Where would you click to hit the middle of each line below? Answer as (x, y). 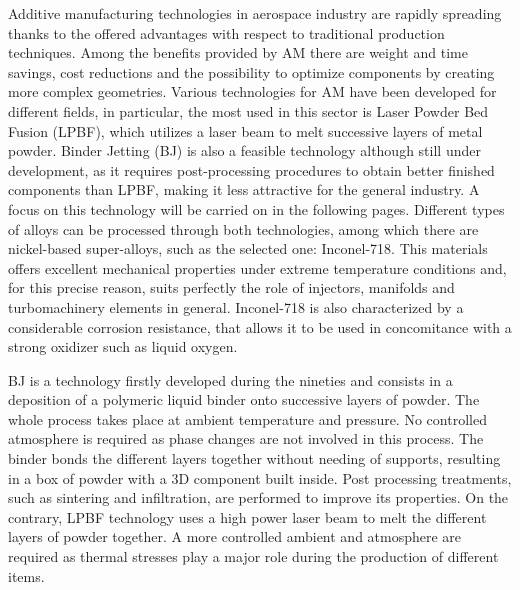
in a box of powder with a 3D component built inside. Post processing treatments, (260, 477)
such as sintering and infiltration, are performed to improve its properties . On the (258, 497)
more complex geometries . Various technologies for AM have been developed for (252, 91)
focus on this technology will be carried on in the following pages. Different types (256, 208)
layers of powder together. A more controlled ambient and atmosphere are (235, 536)
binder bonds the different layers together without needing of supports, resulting (254, 458)
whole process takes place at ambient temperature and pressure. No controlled (247, 418)
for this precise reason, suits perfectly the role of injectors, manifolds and (231, 287)
